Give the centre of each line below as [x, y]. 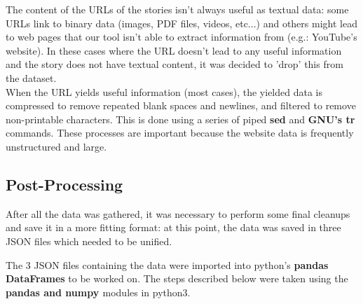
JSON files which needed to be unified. [89, 241]
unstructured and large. [56, 146]
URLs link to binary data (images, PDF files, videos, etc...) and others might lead [181, 23]
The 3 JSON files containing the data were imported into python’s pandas [167, 264]
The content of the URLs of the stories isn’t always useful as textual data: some [177, 9]
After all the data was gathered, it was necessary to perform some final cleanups [178, 213]
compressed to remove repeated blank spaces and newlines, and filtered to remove [181, 105]
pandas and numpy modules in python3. [98, 292]
